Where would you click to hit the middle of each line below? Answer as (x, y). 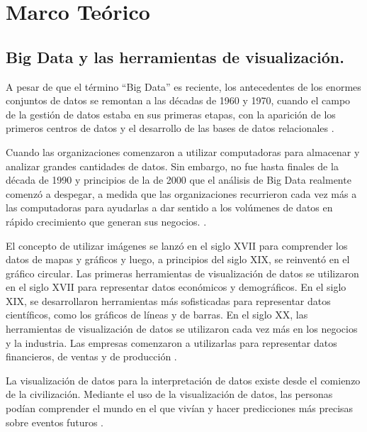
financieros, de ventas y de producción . (91, 356)
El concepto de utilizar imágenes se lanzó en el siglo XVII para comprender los (177, 245)
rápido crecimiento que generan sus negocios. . (106, 221)
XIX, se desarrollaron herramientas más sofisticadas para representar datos (168, 300)
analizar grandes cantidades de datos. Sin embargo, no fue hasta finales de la (172, 166)
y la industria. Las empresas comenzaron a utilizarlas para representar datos (171, 342)
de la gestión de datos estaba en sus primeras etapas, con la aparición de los (171, 114)
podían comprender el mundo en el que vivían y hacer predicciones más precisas (180, 408)
